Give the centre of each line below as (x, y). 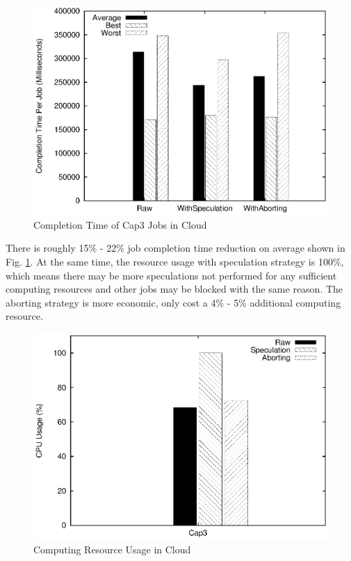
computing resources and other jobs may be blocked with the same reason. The (174, 289)
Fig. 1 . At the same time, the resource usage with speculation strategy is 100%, (175, 261)
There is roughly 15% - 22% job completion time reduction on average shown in (175, 248)
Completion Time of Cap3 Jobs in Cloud (120, 224)
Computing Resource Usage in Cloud (112, 549)
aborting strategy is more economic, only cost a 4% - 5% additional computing (173, 302)
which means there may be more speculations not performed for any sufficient (171, 275)
